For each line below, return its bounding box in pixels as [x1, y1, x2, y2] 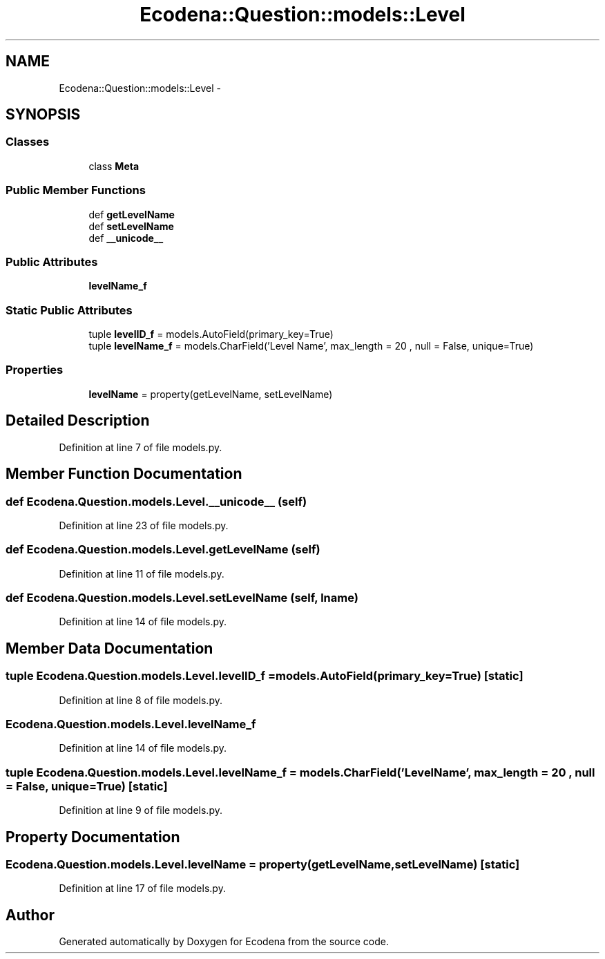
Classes [6, 135, 50, 149]
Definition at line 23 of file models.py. [59, 519, 229, 531]
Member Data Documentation [6, 639, 213, 657]
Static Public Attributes [6, 303, 133, 317]
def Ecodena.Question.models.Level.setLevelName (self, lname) [6, 591, 358, 605]
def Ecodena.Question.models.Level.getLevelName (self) [6, 542, 320, 557]
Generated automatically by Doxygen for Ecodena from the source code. [59, 936, 390, 948]
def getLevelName [88, 208, 175, 220]
